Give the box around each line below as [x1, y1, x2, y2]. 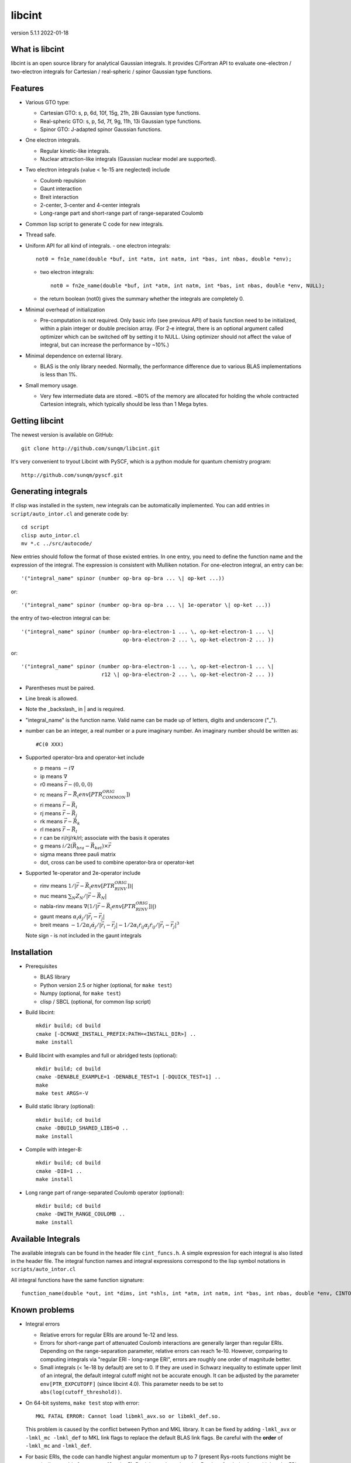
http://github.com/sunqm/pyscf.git [21, 472, 123, 478]
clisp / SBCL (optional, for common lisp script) [40, 998, 152, 1005]
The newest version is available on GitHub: [11, 431, 114, 438]
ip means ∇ [40, 772, 67, 779]
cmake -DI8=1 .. [36, 1167, 82, 1174]
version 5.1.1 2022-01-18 [11, 29, 69, 36]
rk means [40, 818, 63, 825]
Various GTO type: [25, 98, 70, 105]
